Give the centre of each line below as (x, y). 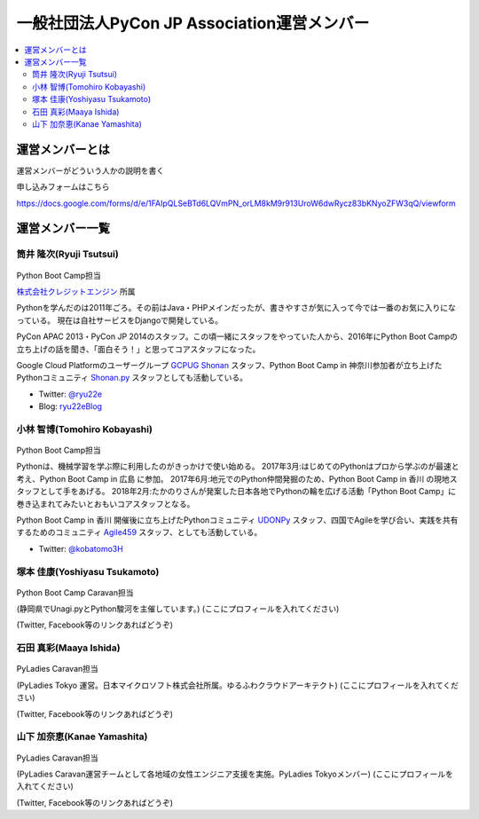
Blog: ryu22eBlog (70, 406)
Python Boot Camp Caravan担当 (75, 592)
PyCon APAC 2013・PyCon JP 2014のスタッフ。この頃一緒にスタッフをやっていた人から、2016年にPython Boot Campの (237, 336)
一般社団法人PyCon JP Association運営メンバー (193, 23)
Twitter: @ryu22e (70, 394)
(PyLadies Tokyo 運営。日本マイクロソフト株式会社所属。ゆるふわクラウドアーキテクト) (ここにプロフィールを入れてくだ (238, 685)
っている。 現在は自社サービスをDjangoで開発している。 (120, 320)
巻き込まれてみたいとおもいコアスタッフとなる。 (106, 504)
